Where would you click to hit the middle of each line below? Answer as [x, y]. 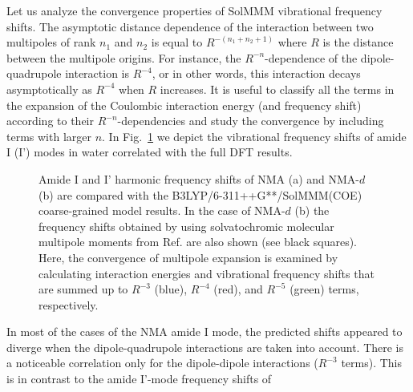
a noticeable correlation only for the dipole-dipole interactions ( [162, 363]
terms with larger [49, 136]
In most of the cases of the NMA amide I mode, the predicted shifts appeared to [204, 331]
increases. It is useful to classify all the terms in [277, 89]
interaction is [97, 73]
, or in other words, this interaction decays [256, 73]
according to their [50, 121]
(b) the [312, 210]
